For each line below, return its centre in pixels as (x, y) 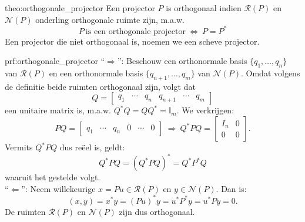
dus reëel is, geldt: (92, 147)
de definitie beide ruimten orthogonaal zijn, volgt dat (100, 86)
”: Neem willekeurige (58, 188)
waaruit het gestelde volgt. (53, 177)
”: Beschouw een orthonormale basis (182, 61)
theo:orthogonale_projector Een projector (80, 8)
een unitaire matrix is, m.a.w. (58, 110)
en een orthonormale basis (96, 73)
